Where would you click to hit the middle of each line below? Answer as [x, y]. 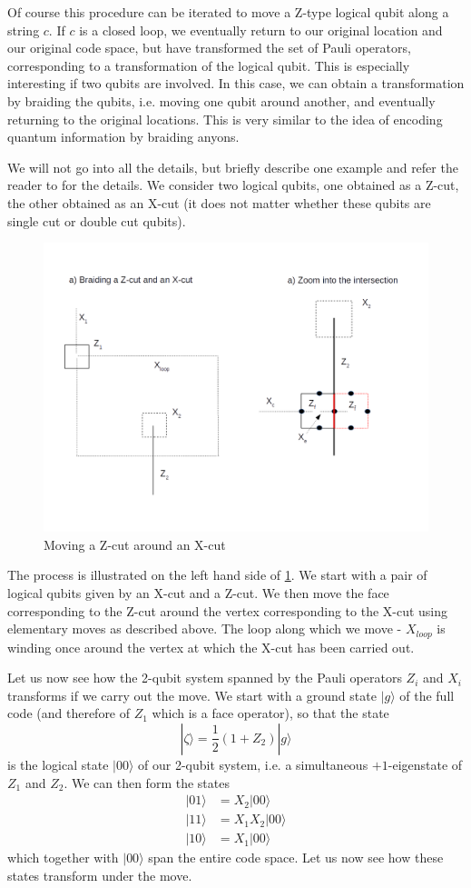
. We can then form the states [147, 782]
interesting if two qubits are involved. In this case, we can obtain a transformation [236, 83]
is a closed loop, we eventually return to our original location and [261, 30]
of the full [427, 695]
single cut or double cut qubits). [97, 220]
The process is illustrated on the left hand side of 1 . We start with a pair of [217, 575]
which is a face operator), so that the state [270, 713]
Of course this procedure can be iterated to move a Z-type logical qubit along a [228, 12]
